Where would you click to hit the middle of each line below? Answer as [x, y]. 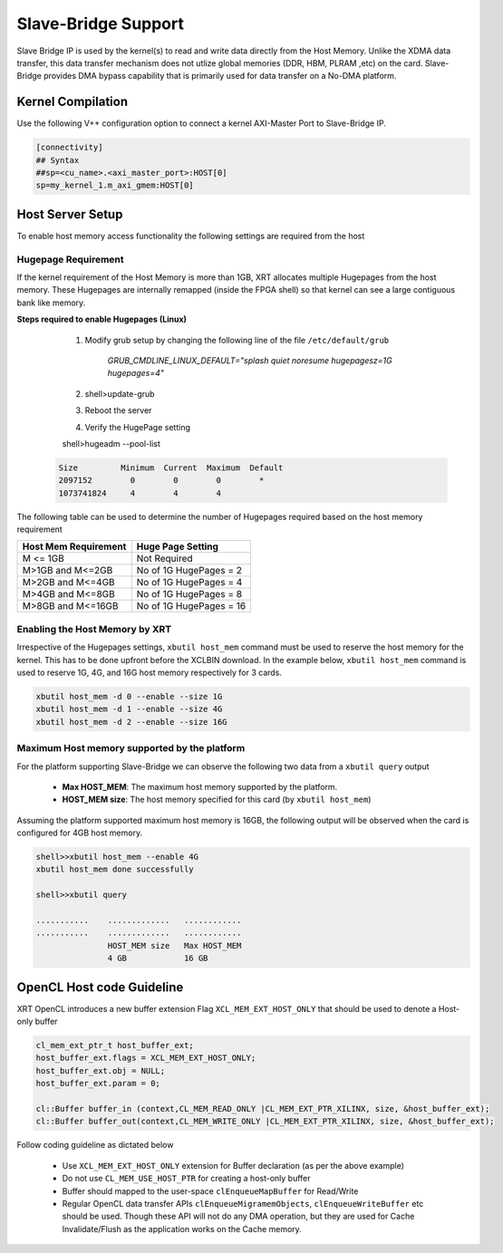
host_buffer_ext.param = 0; [98, 1084]
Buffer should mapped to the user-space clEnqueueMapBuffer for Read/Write [210, 1190]
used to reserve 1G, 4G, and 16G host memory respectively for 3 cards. [150, 672]
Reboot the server [118, 410]
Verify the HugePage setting [137, 427]
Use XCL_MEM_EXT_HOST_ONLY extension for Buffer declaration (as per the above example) [233, 1165]
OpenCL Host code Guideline [100, 987]
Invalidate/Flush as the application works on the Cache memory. [182, 1229]
